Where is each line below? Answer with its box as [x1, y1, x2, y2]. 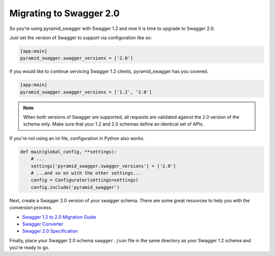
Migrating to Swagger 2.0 [9, 8, 120, 19]
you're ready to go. [9, 244, 50, 251]
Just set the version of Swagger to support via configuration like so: [9, 35, 152, 41]
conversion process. [9, 205, 52, 211]
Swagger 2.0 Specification [22, 228, 78, 234]
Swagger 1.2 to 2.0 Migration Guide [22, 214, 96, 220]
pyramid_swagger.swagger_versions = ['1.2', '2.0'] [20, 89, 152, 95]
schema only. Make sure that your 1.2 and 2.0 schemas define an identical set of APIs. [23, 121, 204, 127]
